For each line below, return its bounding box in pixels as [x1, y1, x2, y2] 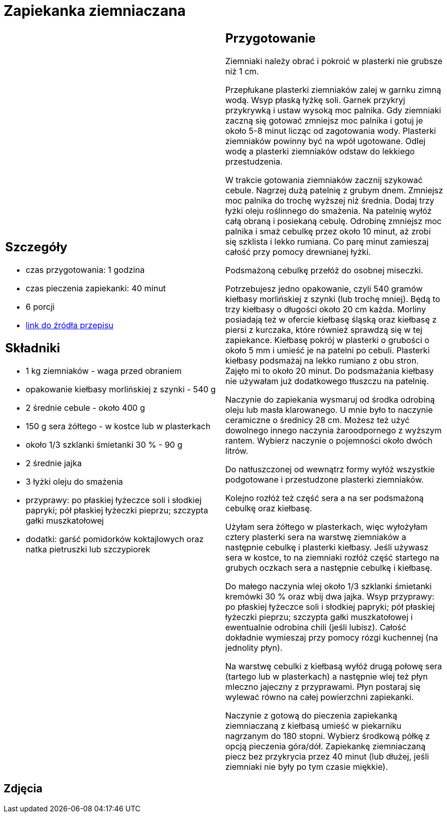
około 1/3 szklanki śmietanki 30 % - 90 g [26, 440, 183, 450]
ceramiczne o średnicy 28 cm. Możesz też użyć [225, 414, 410, 425]
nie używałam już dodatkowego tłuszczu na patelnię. [225, 375, 429, 386]
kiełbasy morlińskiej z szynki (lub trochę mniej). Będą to [225, 293, 440, 304]
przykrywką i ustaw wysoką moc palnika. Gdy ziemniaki [225, 105, 441, 115]
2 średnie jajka [26, 458, 82, 469]
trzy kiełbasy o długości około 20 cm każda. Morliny [225, 304, 426, 314]
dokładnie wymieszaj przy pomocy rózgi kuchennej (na [225, 632, 438, 643]
